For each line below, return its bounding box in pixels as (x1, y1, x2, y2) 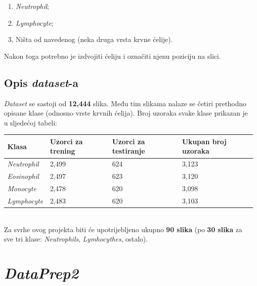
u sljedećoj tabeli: (4, 117, 57, 127)
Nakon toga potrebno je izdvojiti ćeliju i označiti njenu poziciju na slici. (4, 50, 221, 61)
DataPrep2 (4, 262, 79, 283)
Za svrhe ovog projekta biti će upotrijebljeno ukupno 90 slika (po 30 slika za (4, 224, 243, 234)
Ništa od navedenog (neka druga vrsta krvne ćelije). (15, 34, 173, 44)
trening (50, 146, 75, 156)
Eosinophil (7, 171, 39, 181)
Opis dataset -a (4, 75, 79, 90)
